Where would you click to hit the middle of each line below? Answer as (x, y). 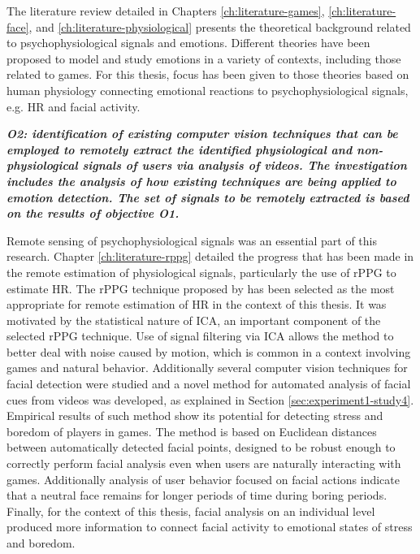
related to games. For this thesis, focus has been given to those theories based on (208, 74)
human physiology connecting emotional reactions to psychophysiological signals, (208, 90)
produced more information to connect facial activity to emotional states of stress (210, 527)
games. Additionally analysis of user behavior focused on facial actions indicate (203, 479)
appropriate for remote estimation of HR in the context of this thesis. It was (197, 304)
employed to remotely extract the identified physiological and (180, 149)
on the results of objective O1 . (93, 213)
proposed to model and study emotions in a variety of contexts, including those (204, 58)
